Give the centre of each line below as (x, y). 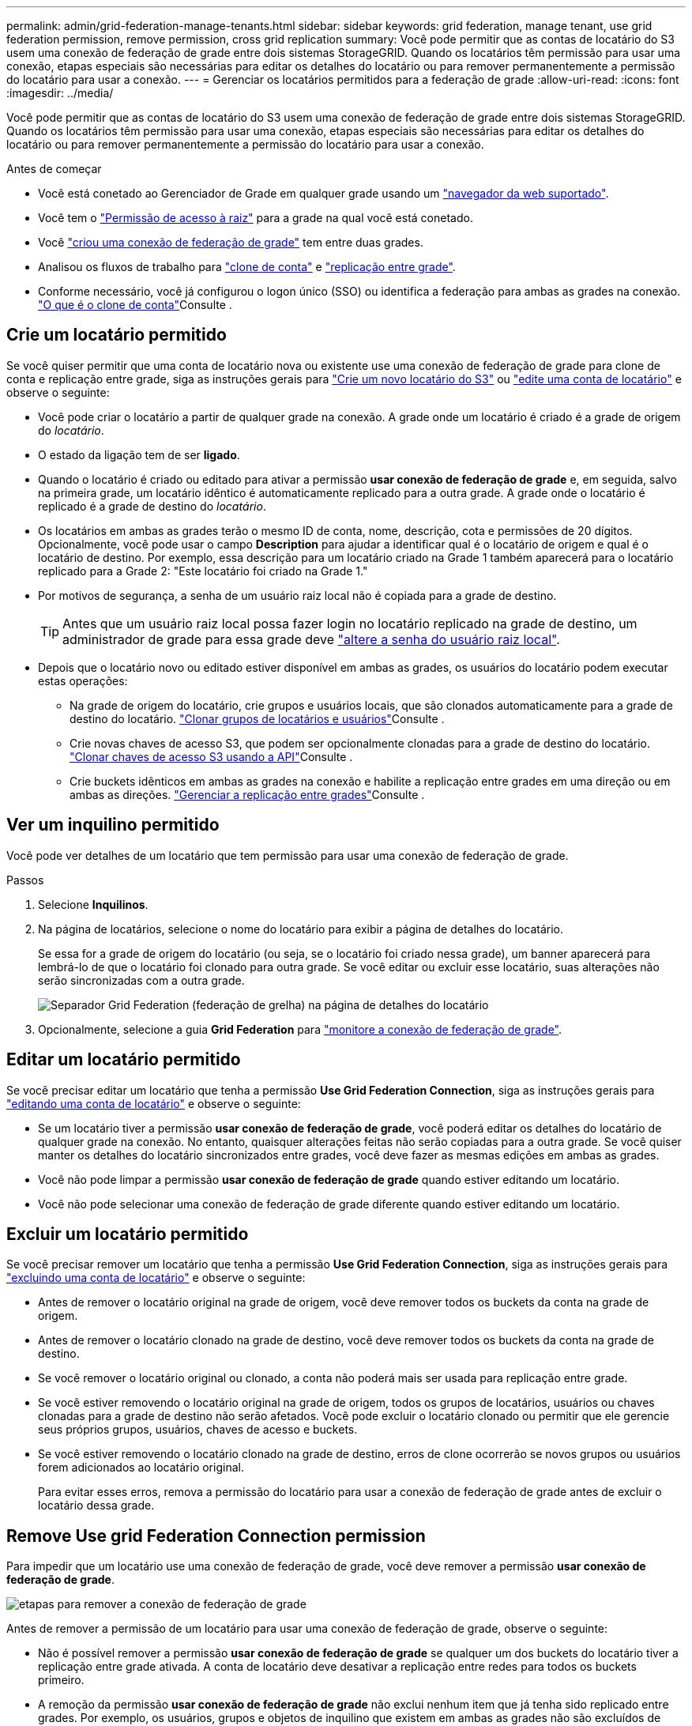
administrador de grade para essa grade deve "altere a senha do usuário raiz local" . (311, 639)
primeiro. (61, 1680)
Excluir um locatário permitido (128, 1234)
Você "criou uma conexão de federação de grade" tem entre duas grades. (231, 242)
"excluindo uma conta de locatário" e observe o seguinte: (156, 1278)
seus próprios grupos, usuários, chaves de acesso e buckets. (198, 1430)
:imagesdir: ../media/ (60, 93)
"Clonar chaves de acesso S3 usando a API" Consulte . (211, 756)
